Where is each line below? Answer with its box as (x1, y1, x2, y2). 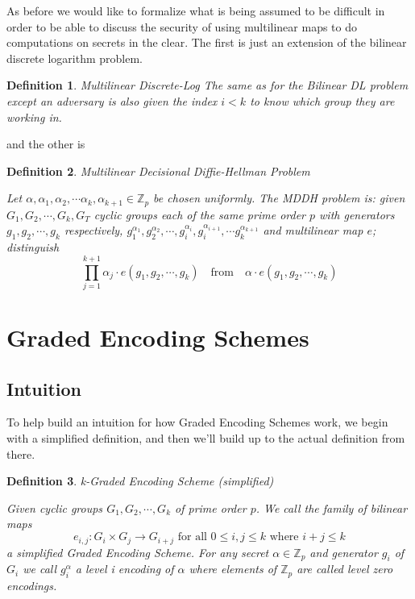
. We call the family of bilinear (255, 499, 408, 516)
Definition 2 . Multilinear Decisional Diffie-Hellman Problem (6, 162, 310, 179)
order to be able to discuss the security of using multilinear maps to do (6, 18, 357, 35)
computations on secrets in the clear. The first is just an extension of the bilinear (6, 34, 407, 51)
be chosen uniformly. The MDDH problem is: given (153, 189, 405, 206)
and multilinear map (263, 222, 363, 239)
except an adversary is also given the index (6, 92, 218, 109)
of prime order (175, 499, 247, 516)
